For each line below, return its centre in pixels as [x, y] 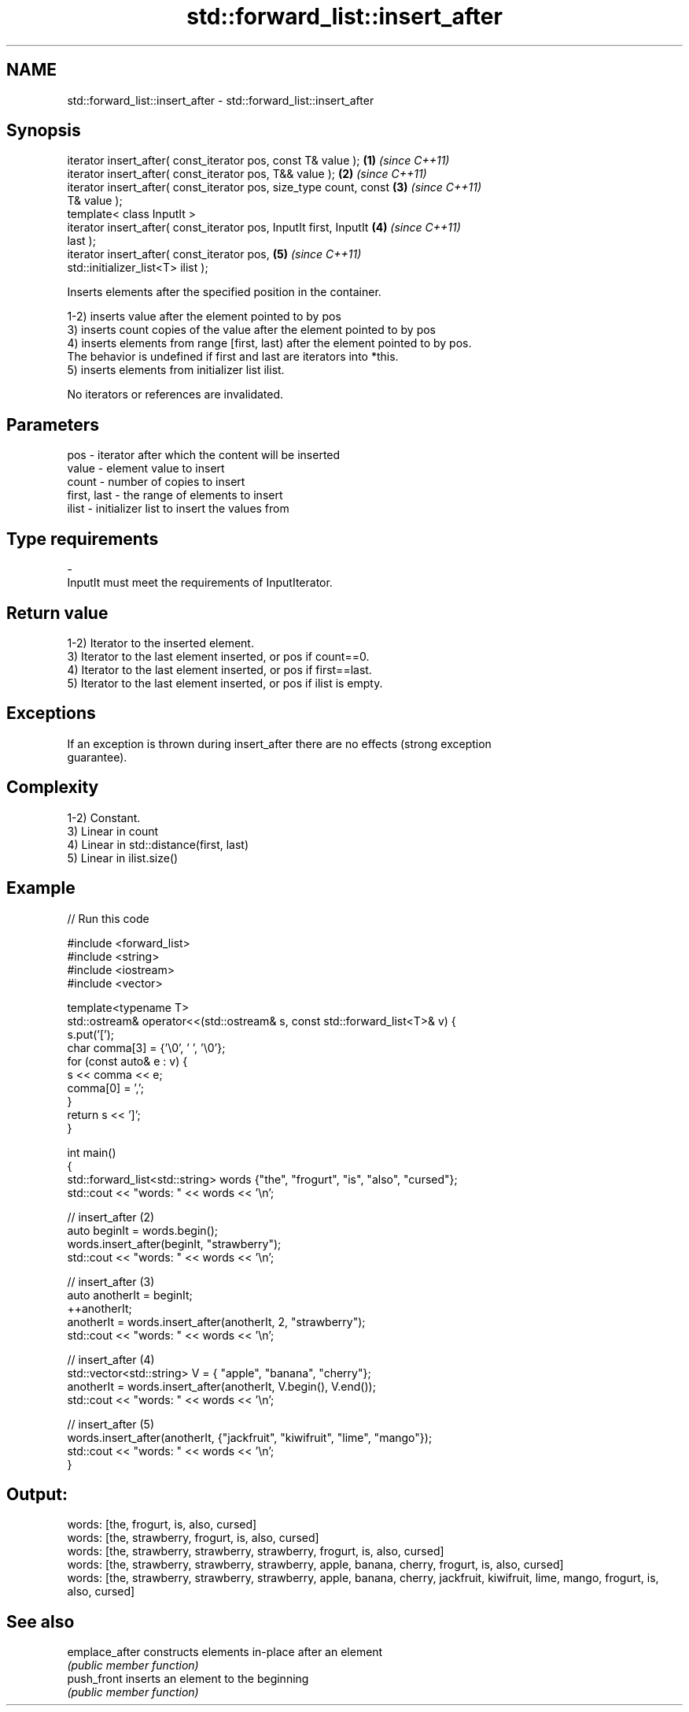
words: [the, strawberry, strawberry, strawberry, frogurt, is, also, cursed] [256, 1551]
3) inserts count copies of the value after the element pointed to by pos [252, 330]
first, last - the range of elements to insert [175, 495]
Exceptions [51, 713]
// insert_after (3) [111, 1281]
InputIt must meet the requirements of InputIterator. [200, 583]
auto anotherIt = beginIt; [130, 1295]
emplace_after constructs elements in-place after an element [225, 1652]
